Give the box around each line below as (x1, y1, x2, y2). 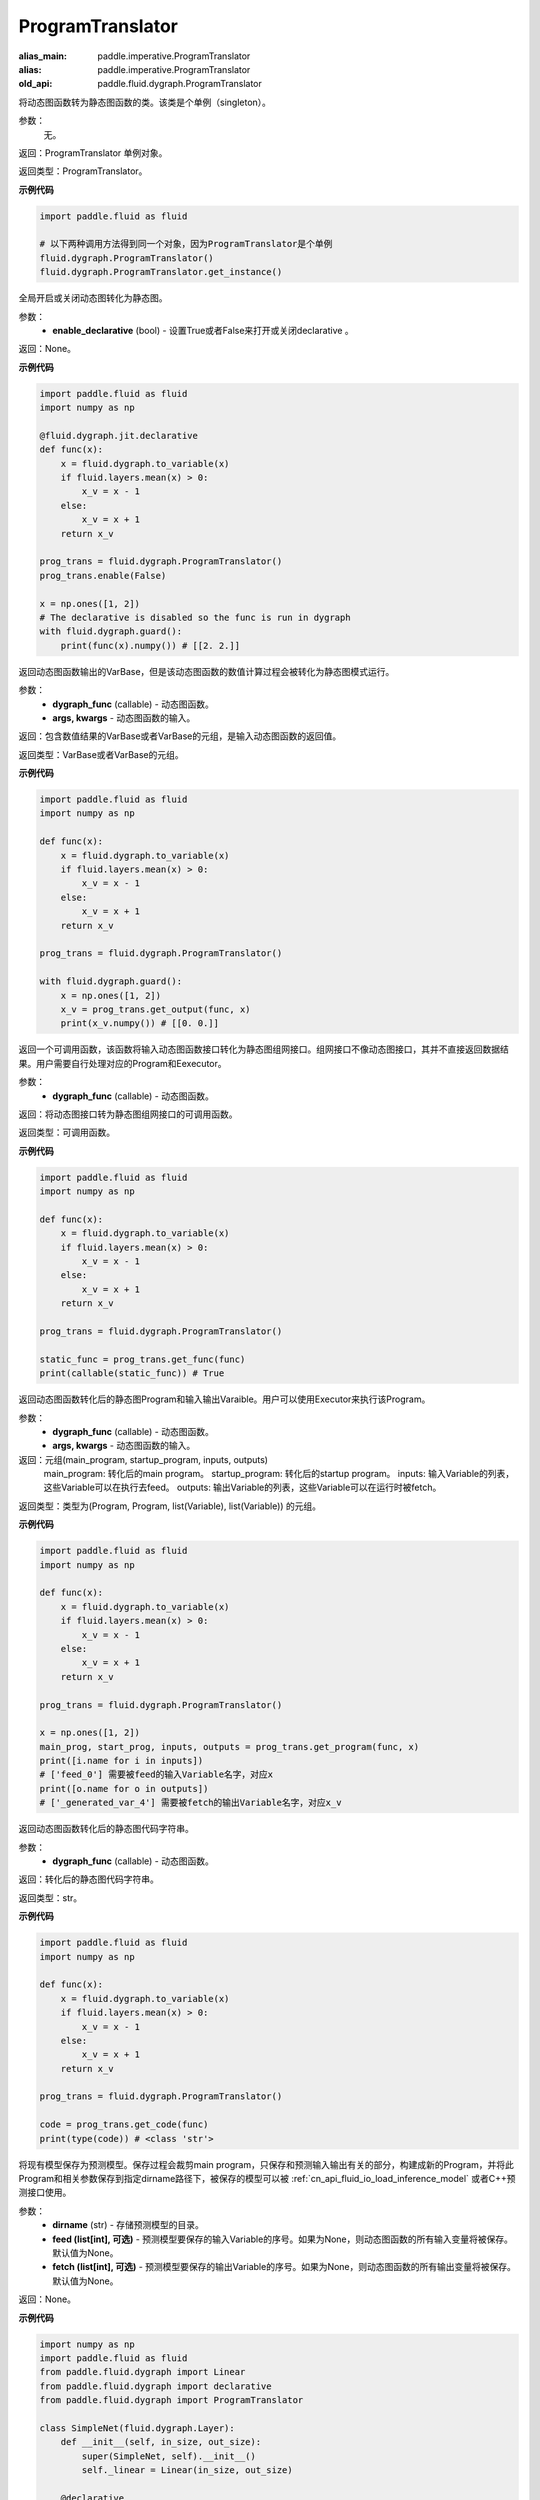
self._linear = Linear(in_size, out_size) (81, 2465, 294, 2476)
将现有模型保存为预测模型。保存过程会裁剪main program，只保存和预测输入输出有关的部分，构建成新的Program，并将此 (18, 2158, 515, 2170)
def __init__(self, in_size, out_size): (60, 2436, 262, 2448)
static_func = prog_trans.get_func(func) (39, 1353, 246, 1365)
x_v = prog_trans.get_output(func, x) (60, 1003, 251, 1015)
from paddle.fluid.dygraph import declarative (39, 2380, 272, 2392)
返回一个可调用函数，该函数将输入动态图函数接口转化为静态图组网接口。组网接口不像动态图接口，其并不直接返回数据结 (18, 1043, 509, 1055)
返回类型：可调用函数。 (18, 1126, 115, 1139)
